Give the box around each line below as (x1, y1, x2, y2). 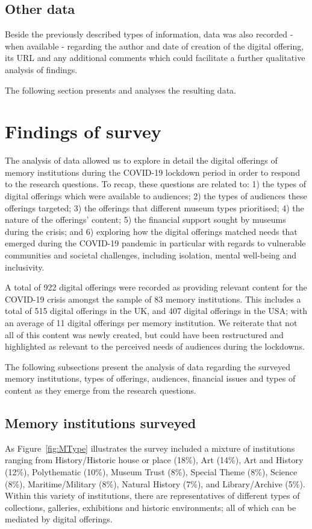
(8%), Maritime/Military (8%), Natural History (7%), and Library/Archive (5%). (5, 477, 305, 490)
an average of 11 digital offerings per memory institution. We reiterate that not (5, 316, 298, 329)
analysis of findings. (5, 63, 78, 75)
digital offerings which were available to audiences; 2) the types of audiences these (5, 190, 307, 202)
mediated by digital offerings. (5, 513, 113, 525)
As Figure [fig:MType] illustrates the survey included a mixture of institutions (5, 441, 295, 454)
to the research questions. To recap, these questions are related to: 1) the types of (5, 178, 307, 190)
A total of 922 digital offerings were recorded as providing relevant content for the (5, 281, 307, 293)
